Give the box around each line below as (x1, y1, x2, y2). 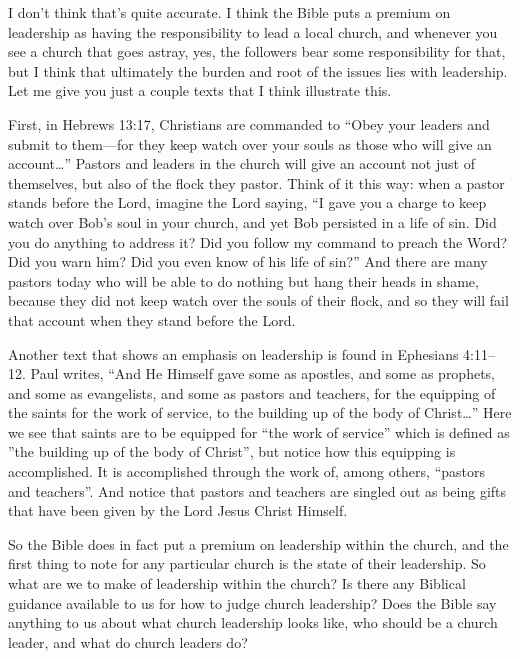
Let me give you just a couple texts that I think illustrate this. (8, 80, 392, 101)
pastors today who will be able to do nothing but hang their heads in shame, (8, 270, 479, 291)
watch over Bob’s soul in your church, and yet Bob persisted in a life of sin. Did (8, 211, 497, 232)
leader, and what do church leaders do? (8, 631, 248, 652)
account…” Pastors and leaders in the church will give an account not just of (8, 153, 475, 174)
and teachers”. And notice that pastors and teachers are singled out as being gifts (8, 480, 507, 501)
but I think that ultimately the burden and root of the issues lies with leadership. (8, 60, 508, 81)
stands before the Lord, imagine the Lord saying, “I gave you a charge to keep (8, 192, 487, 213)
